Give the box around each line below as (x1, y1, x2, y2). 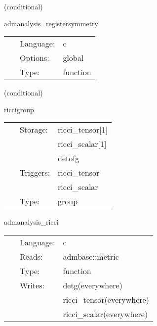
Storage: (20, 124, 48, 136)
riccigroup (4, 104, 34, 114)
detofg (58, 152, 79, 164)
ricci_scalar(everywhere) (63, 308, 148, 320)
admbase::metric (63, 250, 119, 262)
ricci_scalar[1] (58, 138, 107, 150)
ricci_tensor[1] (58, 124, 108, 136)
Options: (20, 52, 49, 64)
